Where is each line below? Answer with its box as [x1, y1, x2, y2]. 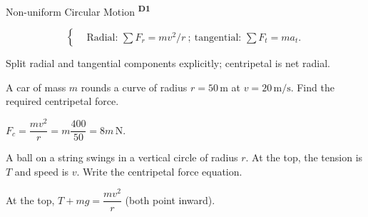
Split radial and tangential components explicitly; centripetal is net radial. [6, 56, 330, 71]
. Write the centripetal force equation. [76, 163, 242, 178]
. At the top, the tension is [245, 150, 363, 165]
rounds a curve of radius [81, 79, 188, 94]
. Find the [290, 79, 334, 94]
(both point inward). [125, 192, 215, 207]
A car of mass [6, 79, 66, 94]
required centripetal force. [6, 94, 119, 108]
